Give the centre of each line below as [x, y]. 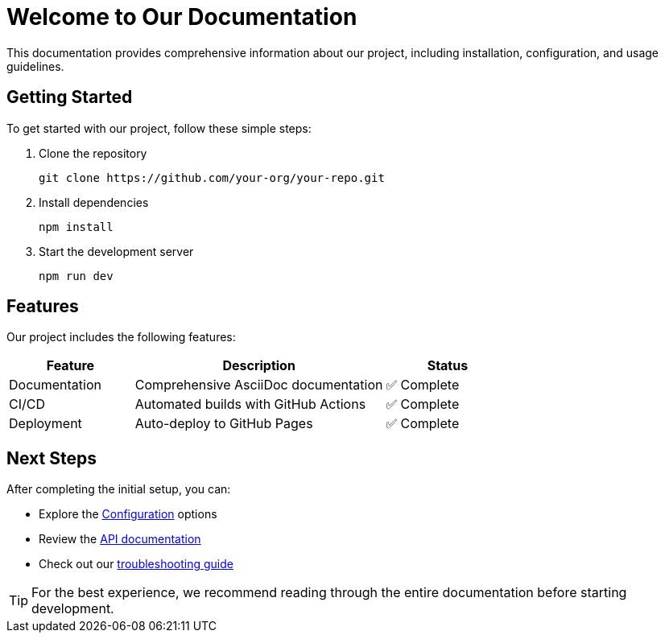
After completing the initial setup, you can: [119, 489]
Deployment [45, 424]
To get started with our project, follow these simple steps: [159, 128]
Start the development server [116, 251]
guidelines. [35, 66]
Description [259, 366]
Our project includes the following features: [121, 337]
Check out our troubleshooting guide [136, 564]
